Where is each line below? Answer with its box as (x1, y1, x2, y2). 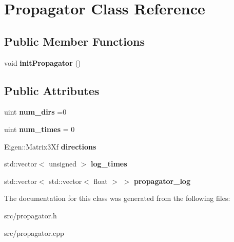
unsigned (49, 158, 76, 169)
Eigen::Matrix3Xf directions (4, 141, 96, 152)
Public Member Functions (4, 33, 145, 49)
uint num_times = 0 (4, 123, 75, 134)
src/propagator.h (4, 210, 57, 220)
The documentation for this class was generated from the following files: (4, 193, 230, 203)
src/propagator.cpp (4, 227, 64, 238)
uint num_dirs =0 (4, 106, 67, 117)
